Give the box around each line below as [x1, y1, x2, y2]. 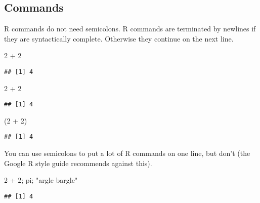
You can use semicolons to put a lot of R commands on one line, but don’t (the [4, 148, 250, 158]
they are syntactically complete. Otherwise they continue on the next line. [4, 33, 234, 44]
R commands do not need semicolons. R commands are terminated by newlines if [4, 23, 256, 34]
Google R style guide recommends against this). [4, 157, 152, 168]
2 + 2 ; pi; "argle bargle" [4, 175, 78, 185]
